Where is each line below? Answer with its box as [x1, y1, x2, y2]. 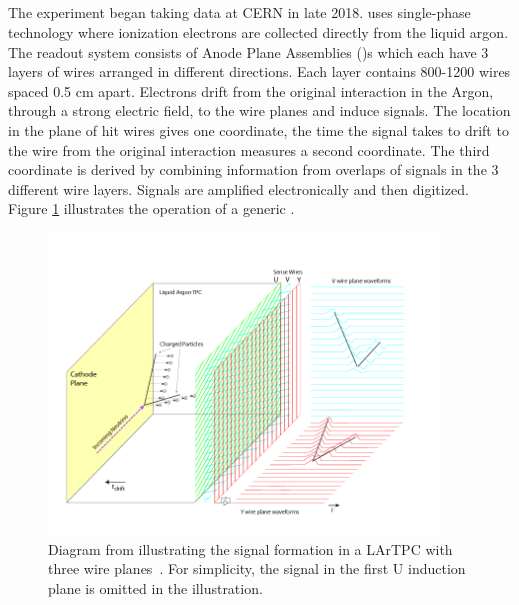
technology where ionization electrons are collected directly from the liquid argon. [8, 21, 509, 42]
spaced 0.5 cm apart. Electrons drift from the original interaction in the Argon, [8, 80, 494, 101]
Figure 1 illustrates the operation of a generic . [8, 198, 295, 219]
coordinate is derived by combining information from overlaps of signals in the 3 [8, 159, 499, 180]
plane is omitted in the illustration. [48, 578, 263, 599]
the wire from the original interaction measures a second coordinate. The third [8, 139, 490, 160]
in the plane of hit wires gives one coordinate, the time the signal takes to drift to [8, 119, 509, 140]
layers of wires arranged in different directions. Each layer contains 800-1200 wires [8, 61, 511, 82]
